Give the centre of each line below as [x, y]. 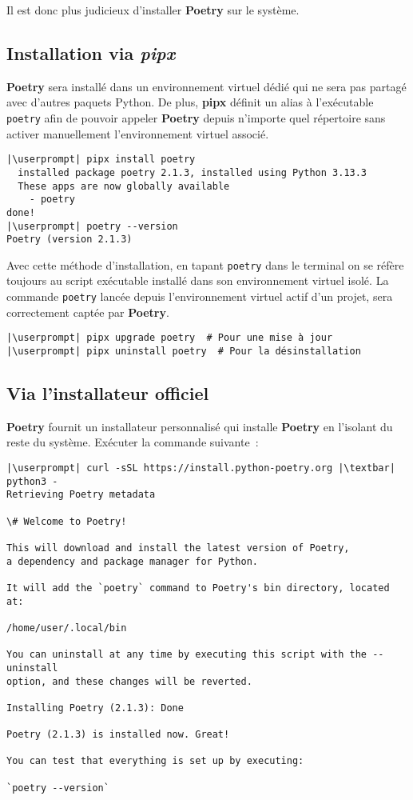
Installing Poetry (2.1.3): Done [95, 708]
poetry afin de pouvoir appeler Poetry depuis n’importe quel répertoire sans [196, 117]
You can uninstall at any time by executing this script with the [187, 655]
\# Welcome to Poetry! [67, 521]
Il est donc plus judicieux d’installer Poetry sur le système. [153, 10]
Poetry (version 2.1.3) [69, 240]
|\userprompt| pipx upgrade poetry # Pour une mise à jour [170, 338]
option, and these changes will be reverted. [129, 681]
